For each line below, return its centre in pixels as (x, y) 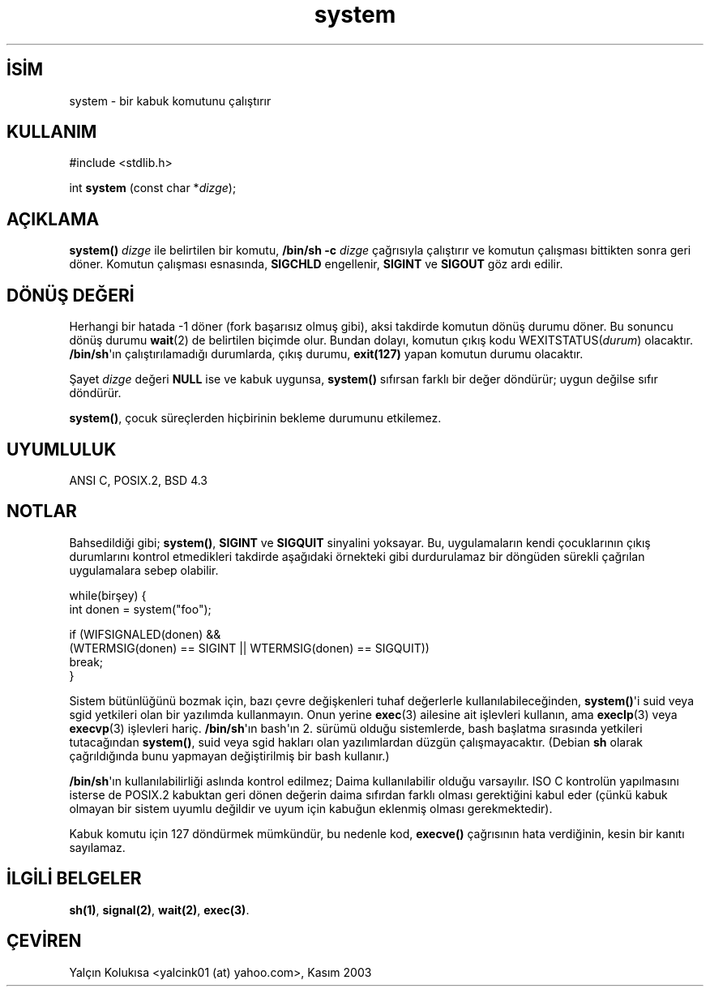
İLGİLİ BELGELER (74, 879)
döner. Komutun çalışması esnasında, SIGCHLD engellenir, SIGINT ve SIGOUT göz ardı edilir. (316, 264)
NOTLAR (42, 511)
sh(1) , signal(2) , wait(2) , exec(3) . (159, 910)
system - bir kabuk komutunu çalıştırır (170, 101)
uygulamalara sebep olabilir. (144, 570)
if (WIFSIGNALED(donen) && (145, 634)
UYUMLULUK (62, 449)
